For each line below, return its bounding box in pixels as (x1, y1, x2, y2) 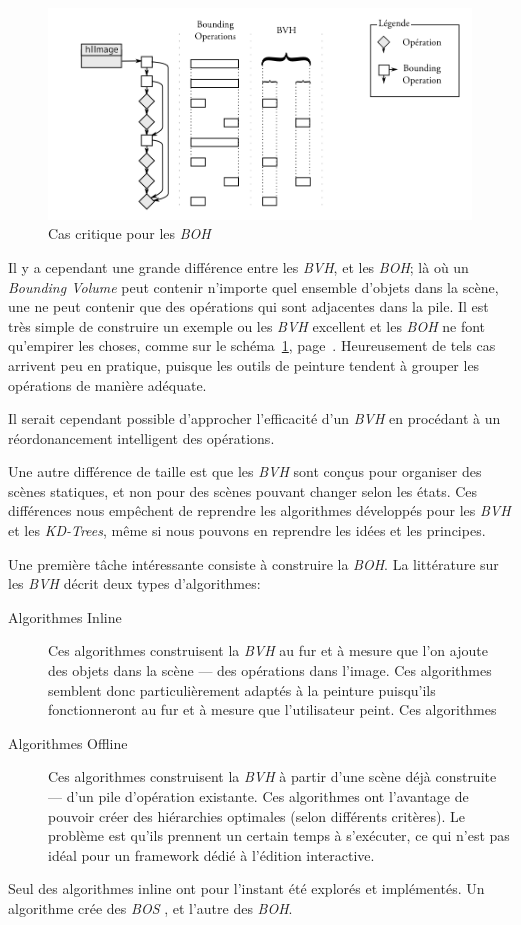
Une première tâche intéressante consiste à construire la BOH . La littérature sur (8, 553, 499, 574)
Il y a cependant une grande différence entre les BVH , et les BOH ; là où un (8, 256, 469, 277)
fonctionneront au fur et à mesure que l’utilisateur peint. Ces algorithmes (48, 699, 497, 720)
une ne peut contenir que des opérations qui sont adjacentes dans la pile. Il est (8, 296, 489, 317)
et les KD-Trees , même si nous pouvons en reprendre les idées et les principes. (8, 520, 486, 541)
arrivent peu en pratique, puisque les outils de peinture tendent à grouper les (8, 354, 480, 375)
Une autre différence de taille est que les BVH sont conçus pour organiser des (8, 461, 482, 482)
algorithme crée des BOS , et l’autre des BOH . (8, 897, 293, 918)
